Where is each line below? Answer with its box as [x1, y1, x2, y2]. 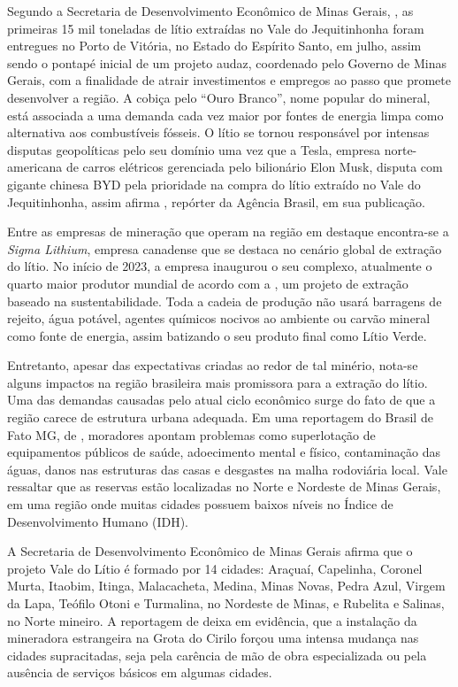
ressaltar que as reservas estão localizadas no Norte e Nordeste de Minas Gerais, [7, 477, 441, 496]
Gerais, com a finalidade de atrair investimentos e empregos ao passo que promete [7, 71, 451, 89]
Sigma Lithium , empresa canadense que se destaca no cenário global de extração [7, 239, 442, 258]
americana [7, 158, 63, 176]
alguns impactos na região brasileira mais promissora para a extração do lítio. [7, 373, 428, 391]
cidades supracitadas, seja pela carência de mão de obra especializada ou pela [7, 645, 427, 664]
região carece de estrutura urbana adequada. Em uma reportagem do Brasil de [7, 408, 433, 427]
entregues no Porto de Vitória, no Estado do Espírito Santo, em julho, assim [7, 36, 422, 55]
